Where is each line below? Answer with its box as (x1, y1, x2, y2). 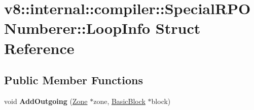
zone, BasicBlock (93, 95, 146, 106)
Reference (4, 37, 75, 58)
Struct (155, 18, 201, 38)
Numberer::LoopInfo (4, 18, 151, 38)
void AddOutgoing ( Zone (4, 95, 88, 106)
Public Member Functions (4, 72, 143, 88)
